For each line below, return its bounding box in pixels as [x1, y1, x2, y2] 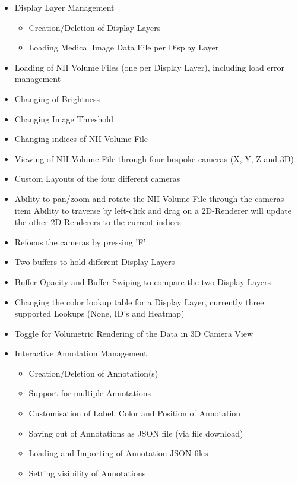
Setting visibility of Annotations [28, 466, 146, 479]
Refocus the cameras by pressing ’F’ [14, 235, 146, 248]
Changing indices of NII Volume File [14, 132, 148, 145]
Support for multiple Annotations [28, 387, 151, 399]
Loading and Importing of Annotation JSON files [28, 447, 208, 459]
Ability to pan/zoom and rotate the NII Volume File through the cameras [14, 192, 284, 204]
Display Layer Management [14, 1, 115, 13]
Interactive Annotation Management [14, 347, 147, 359]
